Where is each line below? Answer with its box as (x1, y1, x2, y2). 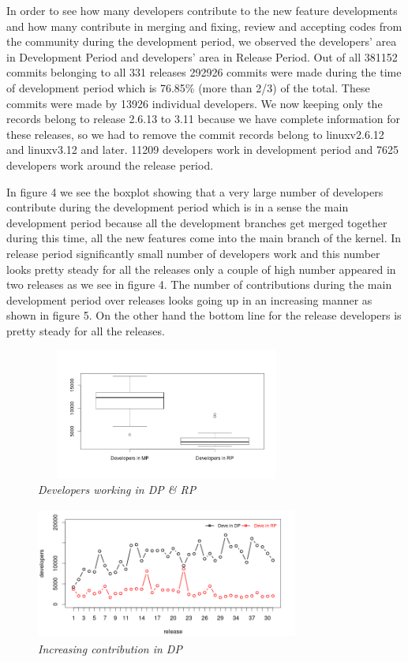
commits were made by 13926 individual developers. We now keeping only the (6, 95, 383, 111)
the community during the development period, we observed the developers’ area (6, 33, 397, 50)
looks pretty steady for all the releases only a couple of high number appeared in (6, 260, 396, 277)
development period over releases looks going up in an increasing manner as (6, 291, 372, 308)
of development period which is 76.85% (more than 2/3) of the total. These (6, 79, 370, 95)
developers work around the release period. (6, 156, 214, 173)
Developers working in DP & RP (38, 481, 197, 498)
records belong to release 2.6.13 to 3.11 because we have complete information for (6, 110, 400, 127)
